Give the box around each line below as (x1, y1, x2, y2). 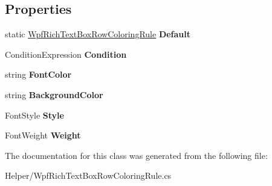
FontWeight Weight (5, 129, 81, 141)
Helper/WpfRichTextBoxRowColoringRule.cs (5, 169, 172, 182)
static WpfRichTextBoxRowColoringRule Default (5, 28, 191, 40)
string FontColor (5, 68, 72, 81)
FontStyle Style (5, 108, 64, 121)
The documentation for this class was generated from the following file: (5, 149, 268, 161)
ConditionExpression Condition (5, 48, 127, 60)
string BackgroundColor (5, 88, 103, 101)
